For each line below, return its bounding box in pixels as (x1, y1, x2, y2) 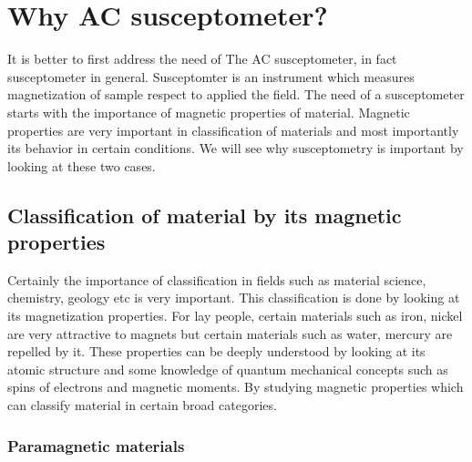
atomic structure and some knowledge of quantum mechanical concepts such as (7, 359, 448, 378)
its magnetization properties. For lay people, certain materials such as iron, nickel (7, 306, 463, 325)
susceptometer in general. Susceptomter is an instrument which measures (7, 67, 415, 86)
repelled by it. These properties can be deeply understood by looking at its (7, 342, 426, 361)
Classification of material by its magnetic (7, 200, 402, 229)
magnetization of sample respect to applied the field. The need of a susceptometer (7, 85, 465, 104)
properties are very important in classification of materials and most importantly (7, 120, 459, 139)
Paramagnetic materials (7, 434, 185, 457)
